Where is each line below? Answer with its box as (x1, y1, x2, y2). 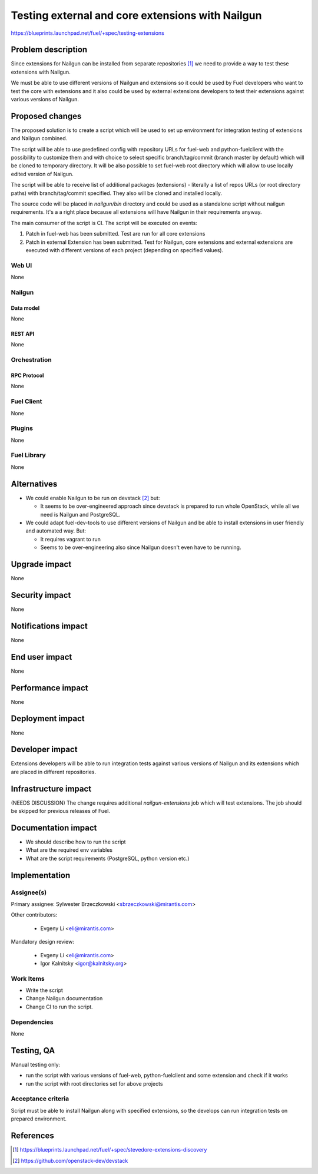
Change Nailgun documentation (25, 995, 103, 1002)
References (11, 1131, 54, 1141)
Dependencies (11, 1018, 54, 1026)
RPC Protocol (11, 372, 44, 379)
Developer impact (11, 745, 78, 755)
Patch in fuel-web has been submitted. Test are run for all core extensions (25, 230, 206, 237)
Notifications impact (11, 621, 88, 631)
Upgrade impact (11, 559, 72, 569)
